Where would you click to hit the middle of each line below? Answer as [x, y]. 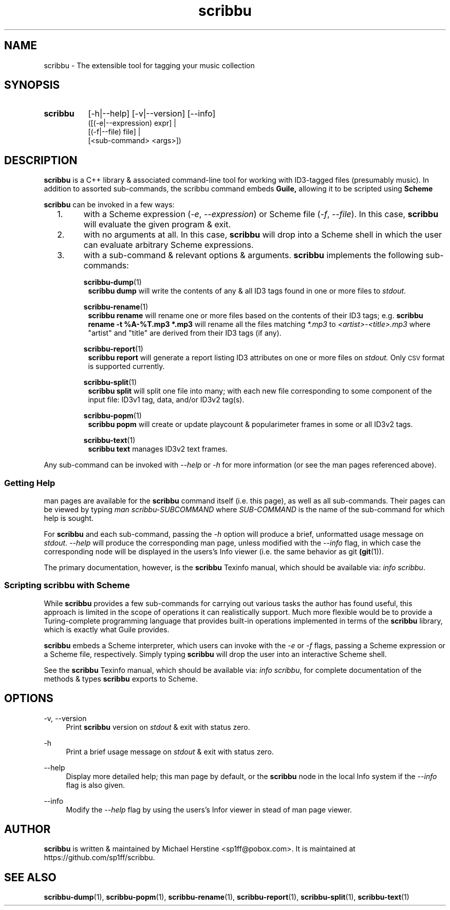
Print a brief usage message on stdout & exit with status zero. [170, 751]
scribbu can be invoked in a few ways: [109, 205]
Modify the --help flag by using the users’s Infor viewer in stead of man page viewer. [209, 809]
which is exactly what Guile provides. [107, 629]
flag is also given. [96, 785]
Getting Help [30, 483]
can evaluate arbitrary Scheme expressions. [168, 245]
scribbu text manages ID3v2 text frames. [158, 449]
